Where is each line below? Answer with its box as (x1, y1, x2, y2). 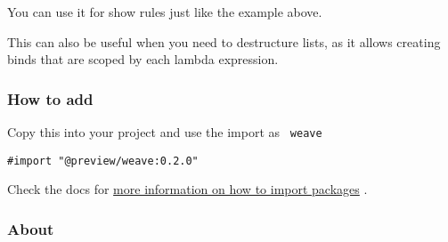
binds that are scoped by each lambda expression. (7, 50, 279, 69)
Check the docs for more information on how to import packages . (7, 180, 368, 198)
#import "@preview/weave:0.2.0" (7, 154, 199, 167)
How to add (7, 87, 94, 109)
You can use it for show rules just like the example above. (7, 3, 322, 20)
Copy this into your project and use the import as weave (7, 123, 322, 141)
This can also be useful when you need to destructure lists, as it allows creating (7, 32, 441, 51)
